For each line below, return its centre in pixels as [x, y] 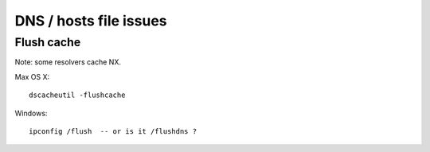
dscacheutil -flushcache [77, 95]
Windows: [31, 113]
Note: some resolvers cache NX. [68, 62]
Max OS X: [32, 76]
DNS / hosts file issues [91, 21]
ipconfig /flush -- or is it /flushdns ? [113, 131]
